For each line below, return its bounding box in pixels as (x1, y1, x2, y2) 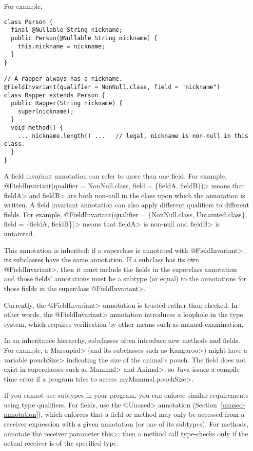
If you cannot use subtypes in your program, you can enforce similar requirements (4, 390, 249, 400)
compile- (216, 364, 242, 374)
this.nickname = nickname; (18, 43, 105, 50)
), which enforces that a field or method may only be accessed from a (38, 409, 245, 419)
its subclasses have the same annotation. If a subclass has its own (4, 254, 199, 265)
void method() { (11, 124, 63, 132)
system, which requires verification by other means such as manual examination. (4, 318, 244, 329)
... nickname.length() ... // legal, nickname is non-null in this (18, 132, 249, 139)
